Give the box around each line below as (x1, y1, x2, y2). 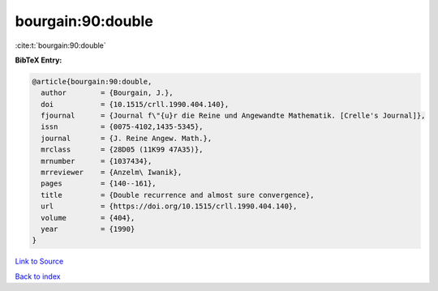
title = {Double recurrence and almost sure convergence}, (41, 190, 315, 199)
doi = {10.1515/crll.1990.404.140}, (41, 100, 230, 109)
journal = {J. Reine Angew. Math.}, (41, 134, 213, 143)
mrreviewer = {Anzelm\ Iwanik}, (41, 168, 182, 178)
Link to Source (15, 256, 64, 267)
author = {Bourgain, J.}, (41, 88, 174, 97)
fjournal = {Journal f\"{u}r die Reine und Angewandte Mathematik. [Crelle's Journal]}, (41, 111, 426, 121)
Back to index (15, 272, 61, 281)
